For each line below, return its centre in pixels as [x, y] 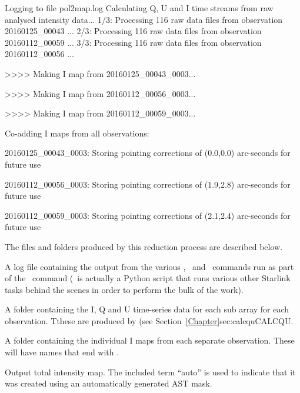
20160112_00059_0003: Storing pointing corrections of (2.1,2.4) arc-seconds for [148, 215]
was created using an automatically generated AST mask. [109, 383]
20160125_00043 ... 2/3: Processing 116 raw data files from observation [133, 31]
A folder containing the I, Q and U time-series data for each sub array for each [147, 309]
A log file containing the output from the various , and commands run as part [149, 266]
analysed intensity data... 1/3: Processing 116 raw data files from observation [144, 19]
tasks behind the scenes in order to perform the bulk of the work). [124, 289]
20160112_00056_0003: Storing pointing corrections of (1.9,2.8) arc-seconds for [148, 184]
